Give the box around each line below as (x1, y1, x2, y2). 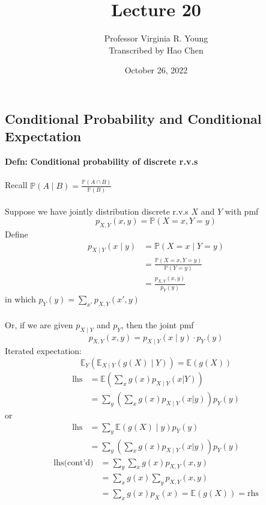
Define (5, 227, 28, 240)
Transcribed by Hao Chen (109, 43, 204, 56)
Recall (5, 179, 28, 191)
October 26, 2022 (124, 64, 188, 76)
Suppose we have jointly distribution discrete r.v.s (5, 204, 189, 217)
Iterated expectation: (5, 344, 82, 357)
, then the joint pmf (121, 318, 194, 331)
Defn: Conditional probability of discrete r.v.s (5, 155, 198, 168)
